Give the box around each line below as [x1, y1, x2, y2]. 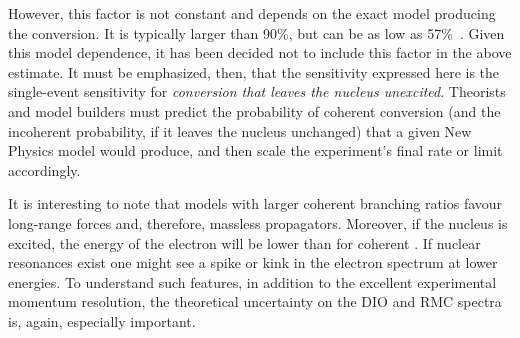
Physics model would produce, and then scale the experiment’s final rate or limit [8, 140, 503, 161]
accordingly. [8, 159, 81, 180]
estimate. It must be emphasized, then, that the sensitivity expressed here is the [8, 61, 500, 82]
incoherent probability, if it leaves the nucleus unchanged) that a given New [8, 120, 472, 141]
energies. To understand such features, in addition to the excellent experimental [8, 271, 497, 292]
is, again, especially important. [8, 310, 196, 331]
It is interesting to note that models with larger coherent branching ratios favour [8, 193, 503, 214]
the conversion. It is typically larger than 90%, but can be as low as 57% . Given [8, 22, 505, 43]
